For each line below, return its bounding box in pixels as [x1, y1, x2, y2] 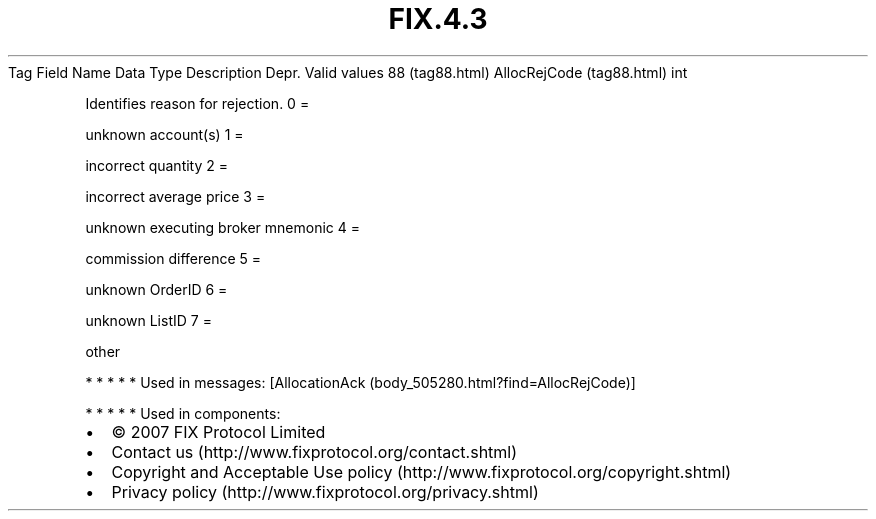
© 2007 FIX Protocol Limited [111, 421, 326, 442]
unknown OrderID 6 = [85, 280, 228, 298]
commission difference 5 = [85, 249, 262, 267]
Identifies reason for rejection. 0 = [85, 94, 310, 112]
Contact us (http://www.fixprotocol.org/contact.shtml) [111, 441, 518, 462]
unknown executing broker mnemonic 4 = [85, 218, 361, 236]
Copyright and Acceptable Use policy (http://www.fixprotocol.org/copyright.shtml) [111, 461, 732, 482]
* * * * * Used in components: [85, 404, 281, 422]
